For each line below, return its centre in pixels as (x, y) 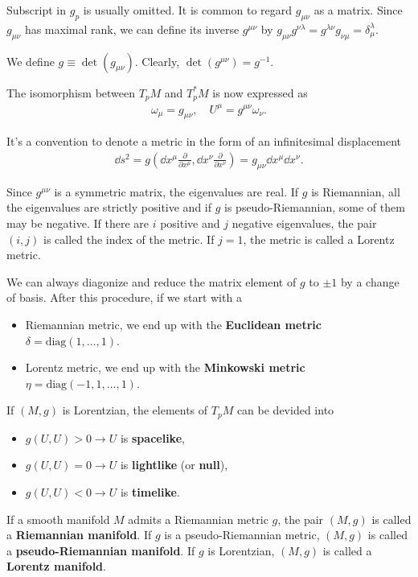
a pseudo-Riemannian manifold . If (101, 550)
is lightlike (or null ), (174, 465)
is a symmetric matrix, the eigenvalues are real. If (176, 191)
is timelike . (150, 491)
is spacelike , (152, 437)
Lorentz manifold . (56, 566)
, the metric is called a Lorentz (319, 239)
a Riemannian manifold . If (79, 535)
